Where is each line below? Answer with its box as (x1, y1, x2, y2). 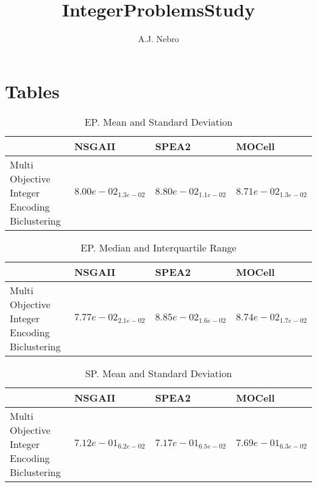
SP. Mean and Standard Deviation (85, 366, 232, 380)
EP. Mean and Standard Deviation (84, 114, 233, 129)
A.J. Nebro (138, 32, 179, 45)
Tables (5, 78, 60, 103)
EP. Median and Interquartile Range (80, 240, 237, 254)
